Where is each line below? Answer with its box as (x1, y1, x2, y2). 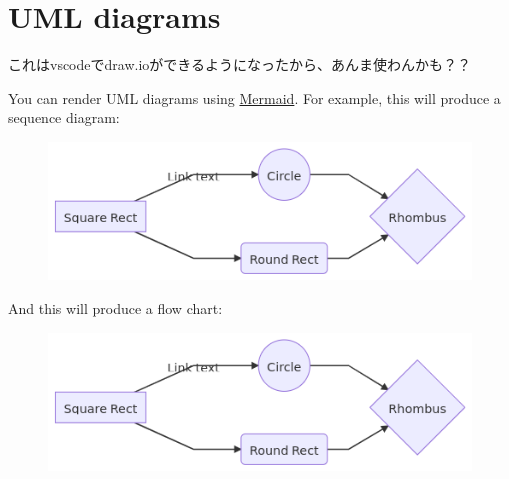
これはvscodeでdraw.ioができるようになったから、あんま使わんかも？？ (8, 54, 472, 75)
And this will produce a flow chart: (8, 297, 223, 318)
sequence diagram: (8, 107, 120, 128)
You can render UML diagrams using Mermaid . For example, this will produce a (8, 87, 501, 108)
